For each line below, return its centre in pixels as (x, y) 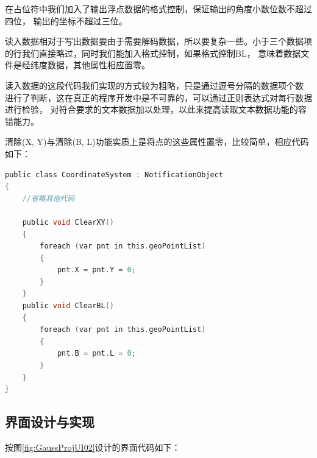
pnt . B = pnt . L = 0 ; (96, 354)
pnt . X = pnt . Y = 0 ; (96, 270)
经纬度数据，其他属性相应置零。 (86, 65)
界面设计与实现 (50, 422)
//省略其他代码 (48, 198)
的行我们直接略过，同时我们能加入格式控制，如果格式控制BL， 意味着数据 (153, 53)
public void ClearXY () (68, 222)
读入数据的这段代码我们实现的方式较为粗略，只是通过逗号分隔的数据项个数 (154, 85)
